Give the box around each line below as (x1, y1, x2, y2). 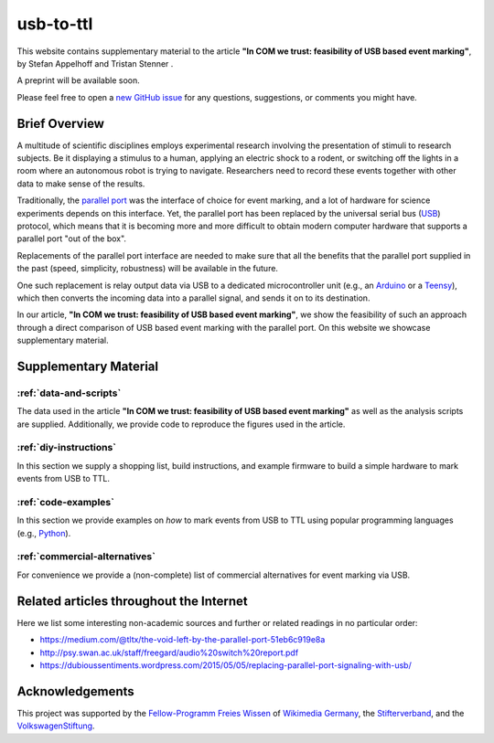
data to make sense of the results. (16, 178, 145, 189)
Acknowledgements (16, 684, 134, 699)
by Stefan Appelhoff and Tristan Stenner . (16, 58, 174, 69)
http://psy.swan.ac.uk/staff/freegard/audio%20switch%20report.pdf (39, 647, 299, 658)
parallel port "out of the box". (16, 233, 127, 244)
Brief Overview (16, 115, 105, 132)
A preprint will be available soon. (16, 75, 141, 86)
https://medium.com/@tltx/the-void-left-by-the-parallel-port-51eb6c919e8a (39, 634, 326, 645)
